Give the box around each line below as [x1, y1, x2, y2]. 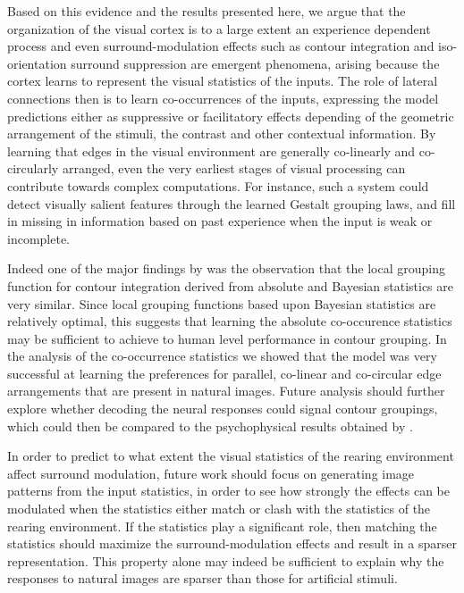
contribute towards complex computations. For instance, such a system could [7, 176, 429, 195]
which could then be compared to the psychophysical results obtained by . [7, 416, 413, 435]
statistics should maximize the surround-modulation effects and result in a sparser [7, 534, 457, 553]
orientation [7, 54, 67, 72]
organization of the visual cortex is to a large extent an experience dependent [7, 19, 431, 38]
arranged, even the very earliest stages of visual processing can [62, 159, 406, 178]
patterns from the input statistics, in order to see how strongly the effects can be [7, 481, 450, 500]
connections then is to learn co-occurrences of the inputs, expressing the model [7, 88, 439, 107]
